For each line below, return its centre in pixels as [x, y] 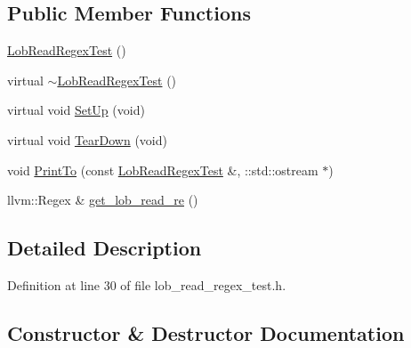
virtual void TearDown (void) [87, 139]
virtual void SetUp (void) [76, 110]
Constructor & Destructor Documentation [206, 332]
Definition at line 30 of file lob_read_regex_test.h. [147, 284]
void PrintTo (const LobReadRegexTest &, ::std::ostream [163, 170]
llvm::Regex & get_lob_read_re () [103, 200]
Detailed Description [105, 248]
